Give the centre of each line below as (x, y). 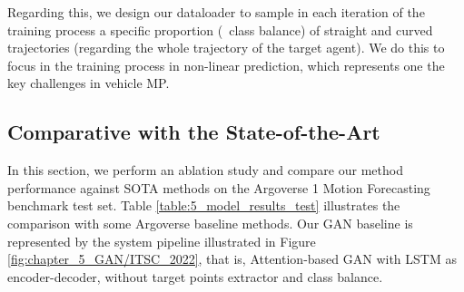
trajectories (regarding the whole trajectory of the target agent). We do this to (226, 48)
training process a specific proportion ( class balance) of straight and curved (220, 29)
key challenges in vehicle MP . (89, 83)
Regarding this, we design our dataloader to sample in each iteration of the (216, 12)
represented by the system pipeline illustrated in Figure (162, 241)
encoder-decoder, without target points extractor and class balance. (195, 276)
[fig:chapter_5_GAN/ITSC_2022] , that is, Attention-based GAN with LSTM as (232, 259)
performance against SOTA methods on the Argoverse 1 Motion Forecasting (219, 187)
